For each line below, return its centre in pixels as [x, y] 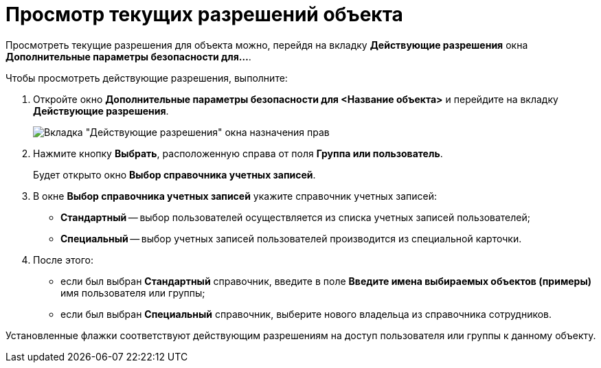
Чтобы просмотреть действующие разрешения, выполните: [147, 78]
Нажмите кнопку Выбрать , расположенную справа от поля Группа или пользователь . [238, 153]
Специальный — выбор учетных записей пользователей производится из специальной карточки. [291, 238]
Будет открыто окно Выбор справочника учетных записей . [174, 174]
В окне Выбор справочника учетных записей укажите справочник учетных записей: [235, 196]
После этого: [63, 260]
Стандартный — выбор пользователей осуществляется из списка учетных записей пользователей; [295, 217]
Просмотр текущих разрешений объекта [204, 14]
